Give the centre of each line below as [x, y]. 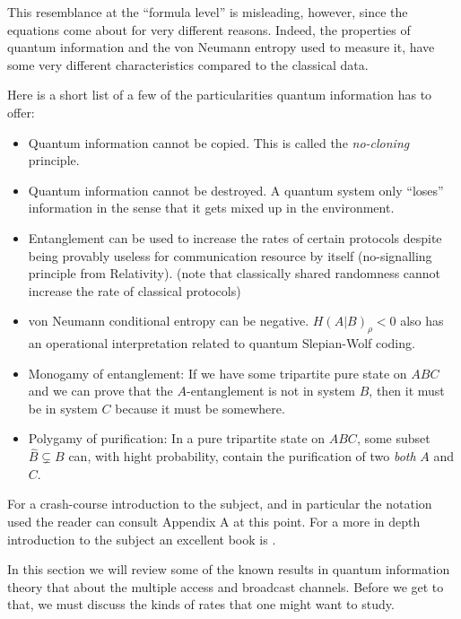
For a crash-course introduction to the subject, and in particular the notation [220, 504]
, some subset [393, 438]
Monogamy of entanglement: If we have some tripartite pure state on [217, 373]
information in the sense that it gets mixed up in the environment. [211, 208]
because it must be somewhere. [200, 408]
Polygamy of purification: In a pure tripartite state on [177, 438]
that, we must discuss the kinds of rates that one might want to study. [201, 604]
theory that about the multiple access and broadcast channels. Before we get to [226, 586]
